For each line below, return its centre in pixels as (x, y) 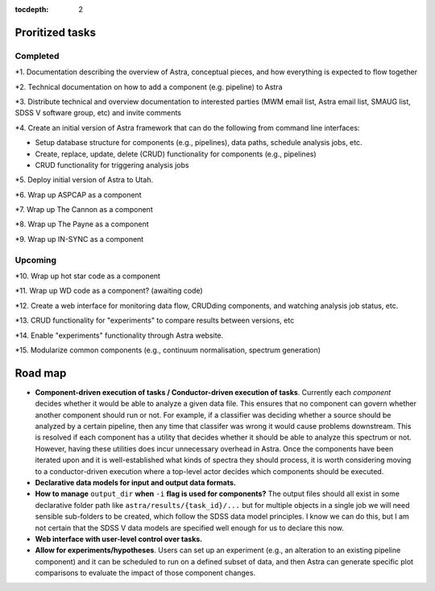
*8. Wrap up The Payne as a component (82, 224)
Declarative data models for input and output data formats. (136, 482)
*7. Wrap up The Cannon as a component (84, 210)
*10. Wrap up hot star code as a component (88, 276)
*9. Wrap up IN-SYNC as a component (79, 239)
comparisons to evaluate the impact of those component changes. (145, 573)
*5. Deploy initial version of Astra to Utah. (84, 180)
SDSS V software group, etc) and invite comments (98, 113)
